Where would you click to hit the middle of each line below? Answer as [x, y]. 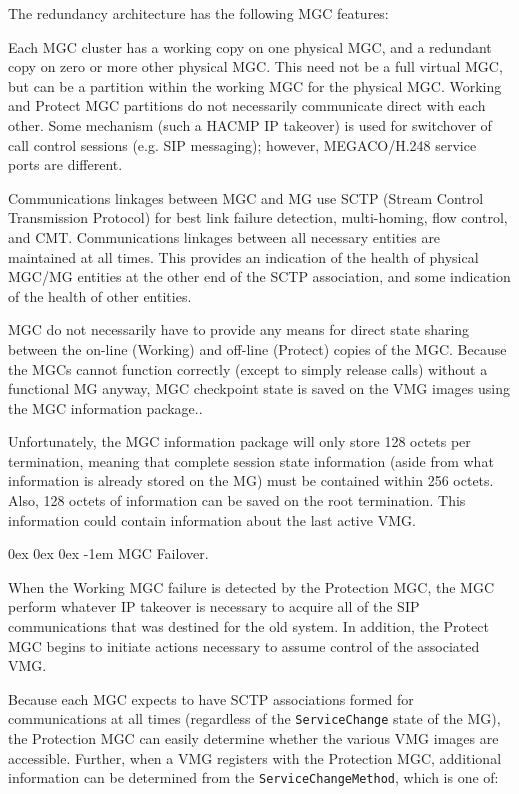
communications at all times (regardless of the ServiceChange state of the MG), [254, 718]
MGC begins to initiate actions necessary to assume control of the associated [244, 645]
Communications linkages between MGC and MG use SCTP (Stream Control [246, 197]
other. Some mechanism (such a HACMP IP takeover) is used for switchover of [250, 124]
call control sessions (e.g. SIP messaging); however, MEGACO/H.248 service [242, 144]
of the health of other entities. [100, 295]
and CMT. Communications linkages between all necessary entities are [224, 236]
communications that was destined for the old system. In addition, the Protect [248, 626]
